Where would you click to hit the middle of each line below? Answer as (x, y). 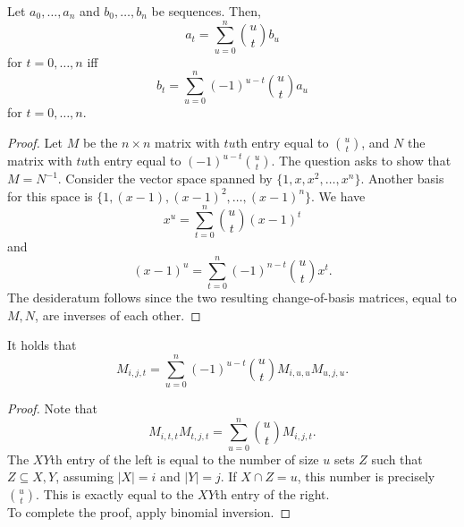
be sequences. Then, (206, 11)
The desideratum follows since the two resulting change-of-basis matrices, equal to (232, 297)
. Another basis (402, 178)
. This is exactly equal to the (115, 493)
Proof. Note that (53, 408)
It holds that (42, 345)
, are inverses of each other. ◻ (118, 314)
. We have (338, 195)
